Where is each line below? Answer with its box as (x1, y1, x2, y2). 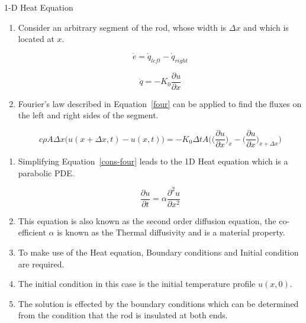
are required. (18, 257, 65, 270)
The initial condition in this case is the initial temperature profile (18, 277, 256, 290)
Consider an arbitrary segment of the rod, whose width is (18, 21, 227, 33)
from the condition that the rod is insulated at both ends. (18, 309, 228, 321)
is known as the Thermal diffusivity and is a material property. (57, 226, 285, 238)
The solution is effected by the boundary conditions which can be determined (18, 297, 299, 309)
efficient (18, 226, 46, 238)
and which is (243, 21, 289, 33)
